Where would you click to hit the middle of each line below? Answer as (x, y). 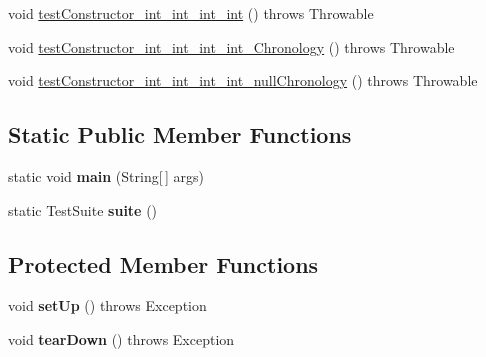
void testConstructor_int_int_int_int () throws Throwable (191, 13)
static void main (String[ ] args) (106, 175)
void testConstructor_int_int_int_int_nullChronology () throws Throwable (243, 80)
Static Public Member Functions (180, 134)
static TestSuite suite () (83, 209)
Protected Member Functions (163, 263)
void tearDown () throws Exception (121, 338)
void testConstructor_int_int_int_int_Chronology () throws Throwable (231, 46)
